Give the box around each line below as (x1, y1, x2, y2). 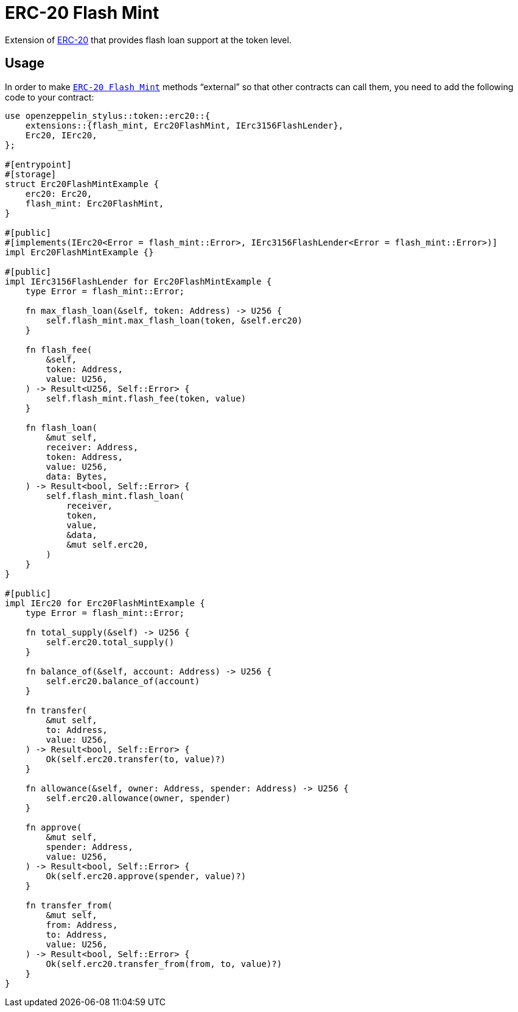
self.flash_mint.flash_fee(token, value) (46, 393, 247, 403)
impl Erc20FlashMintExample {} (5, 247, 154, 257)
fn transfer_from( (25, 900, 113, 910)
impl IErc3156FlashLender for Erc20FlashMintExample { (5, 276, 272, 286)
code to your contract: (5, 91, 94, 102)
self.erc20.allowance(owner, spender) (46, 793, 231, 803)
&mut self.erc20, (66, 539, 149, 550)
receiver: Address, (46, 442, 139, 452)
